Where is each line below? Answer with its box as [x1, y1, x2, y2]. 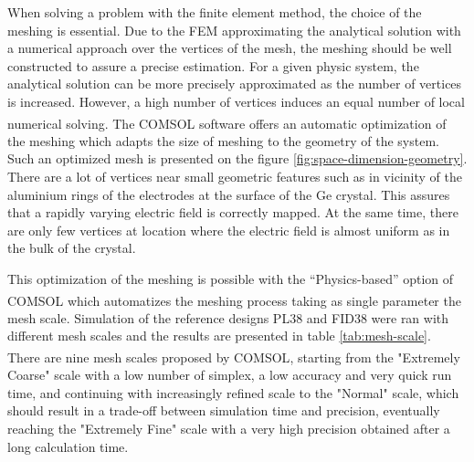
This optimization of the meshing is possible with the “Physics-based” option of [7, 268, 454, 288]
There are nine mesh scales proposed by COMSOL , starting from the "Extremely [7, 347, 460, 366]
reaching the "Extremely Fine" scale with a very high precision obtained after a [7, 419, 450, 438]
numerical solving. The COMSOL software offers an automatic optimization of [7, 113, 447, 132]
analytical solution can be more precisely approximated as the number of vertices [7, 74, 462, 93]
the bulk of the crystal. [7, 238, 136, 257]
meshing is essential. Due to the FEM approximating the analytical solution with [7, 20, 461, 39]
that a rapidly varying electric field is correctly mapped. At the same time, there [7, 203, 458, 222]
